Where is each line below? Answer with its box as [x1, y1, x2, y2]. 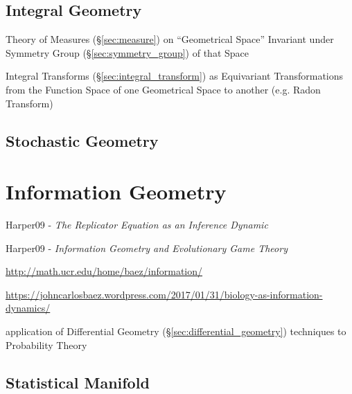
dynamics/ [6, 301, 51, 315]
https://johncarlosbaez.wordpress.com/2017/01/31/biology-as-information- [6, 287, 323, 301]
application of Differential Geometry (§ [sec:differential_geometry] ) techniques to [6, 324, 346, 339]
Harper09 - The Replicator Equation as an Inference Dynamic [6, 217, 268, 232]
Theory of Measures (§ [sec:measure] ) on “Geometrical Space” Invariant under [6, 32, 334, 46]
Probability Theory [6, 337, 87, 352]
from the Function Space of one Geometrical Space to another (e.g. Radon [6, 82, 321, 96]
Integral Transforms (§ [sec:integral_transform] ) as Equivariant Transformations [6, 69, 344, 83]
